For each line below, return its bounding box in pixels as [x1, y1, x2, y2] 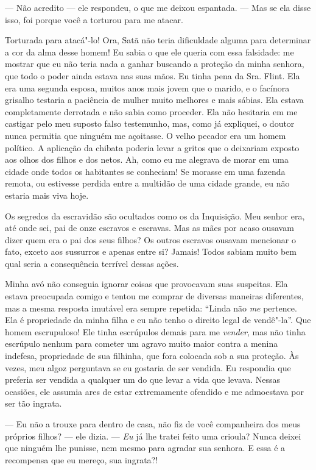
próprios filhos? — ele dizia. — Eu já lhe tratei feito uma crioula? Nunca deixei [5, 429, 301, 442]
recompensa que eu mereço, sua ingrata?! [5, 453, 158, 466]
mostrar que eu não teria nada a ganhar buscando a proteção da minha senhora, [5, 57, 304, 70]
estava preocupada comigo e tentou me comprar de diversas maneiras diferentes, [5, 290, 304, 302]
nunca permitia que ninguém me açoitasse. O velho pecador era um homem [5, 129, 286, 141]
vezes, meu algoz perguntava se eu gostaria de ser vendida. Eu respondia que [5, 361, 291, 374]
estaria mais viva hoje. [5, 188, 89, 201]
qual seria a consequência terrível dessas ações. [5, 257, 179, 269]
